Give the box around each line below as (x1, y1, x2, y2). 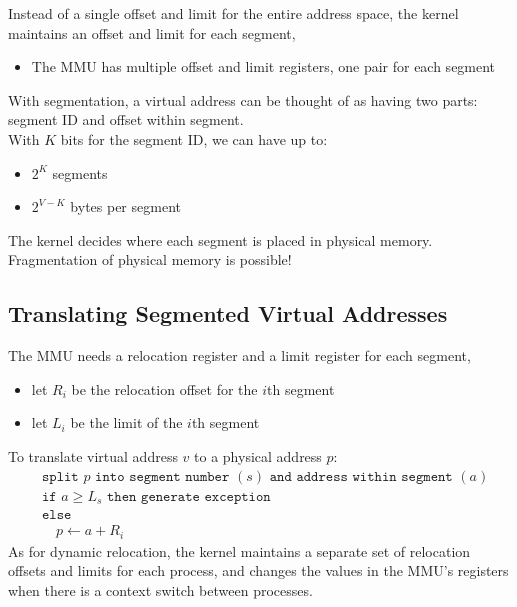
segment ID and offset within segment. (8, 109, 244, 130)
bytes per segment (70, 196, 181, 217)
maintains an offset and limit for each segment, (8, 22, 296, 43)
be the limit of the (70, 412, 183, 433)
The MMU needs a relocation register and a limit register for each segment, (8, 345, 471, 366)
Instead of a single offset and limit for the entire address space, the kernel (8, 3, 459, 23)
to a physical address (194, 445, 322, 466)
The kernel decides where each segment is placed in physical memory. (8, 229, 433, 250)
